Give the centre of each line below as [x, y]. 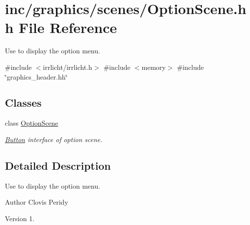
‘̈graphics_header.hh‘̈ [36, 76]
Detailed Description [58, 165]
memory [154, 67]
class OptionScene [32, 123]
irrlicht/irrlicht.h [67, 67]
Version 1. [20, 218]
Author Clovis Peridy [37, 202]
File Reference [68, 27]
